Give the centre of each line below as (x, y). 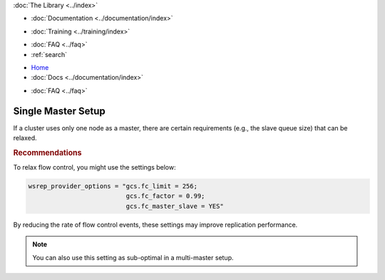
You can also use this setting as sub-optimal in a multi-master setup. (133, 257)
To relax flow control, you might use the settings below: (94, 167)
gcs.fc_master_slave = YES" (175, 206)
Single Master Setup (60, 111)
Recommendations (47, 152)
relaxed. (25, 138)
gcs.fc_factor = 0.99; (165, 196)
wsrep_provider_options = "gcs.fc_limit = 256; (113, 186)
